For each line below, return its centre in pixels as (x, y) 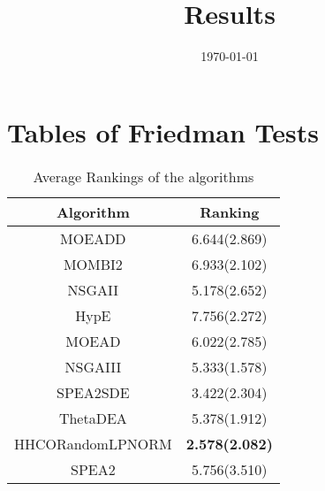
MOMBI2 (93, 264)
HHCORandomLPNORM (93, 443)
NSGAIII (93, 366)
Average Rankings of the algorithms (144, 176)
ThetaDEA (93, 418)
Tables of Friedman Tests (163, 131)
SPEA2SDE (93, 392)
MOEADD (93, 238)
